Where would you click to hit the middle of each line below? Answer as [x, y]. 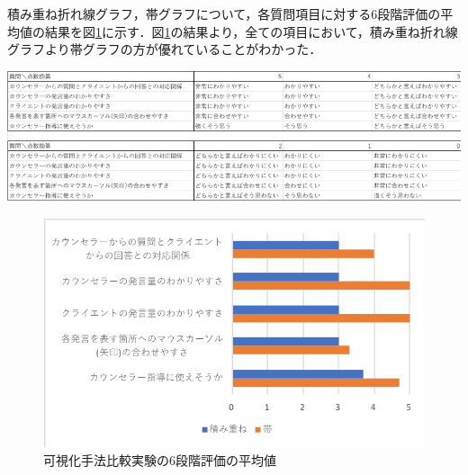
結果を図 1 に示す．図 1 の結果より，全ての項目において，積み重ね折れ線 [251, 31]
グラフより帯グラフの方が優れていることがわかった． [165, 49]
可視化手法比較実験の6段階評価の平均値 [160, 459]
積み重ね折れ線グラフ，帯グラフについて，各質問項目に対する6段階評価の [224, 13]
